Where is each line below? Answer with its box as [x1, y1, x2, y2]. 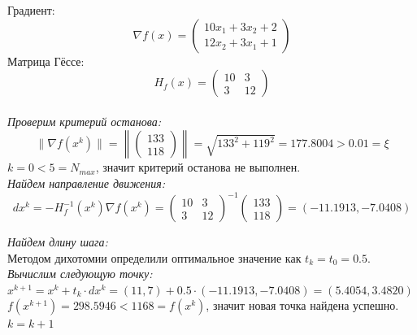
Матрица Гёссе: [7, 52, 85, 69]
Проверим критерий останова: [7, 112, 161, 129]
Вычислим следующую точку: [7, 265, 153, 282]
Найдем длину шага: [7, 233, 108, 250]
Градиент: [7, 2, 55, 18]
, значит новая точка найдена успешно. [206, 297, 399, 314]
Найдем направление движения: [7, 174, 165, 191]
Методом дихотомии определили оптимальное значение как [7, 249, 302, 266]
